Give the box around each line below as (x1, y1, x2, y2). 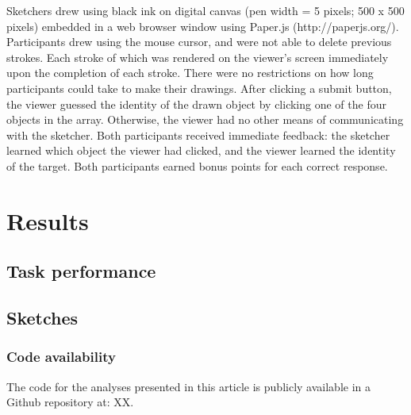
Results (6, 204, 89, 236)
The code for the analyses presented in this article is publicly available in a (6, 378, 371, 394)
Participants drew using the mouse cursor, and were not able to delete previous (6, 33, 392, 50)
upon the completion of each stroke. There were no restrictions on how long (6, 64, 374, 81)
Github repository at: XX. (6, 394, 134, 410)
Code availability (6, 347, 116, 367)
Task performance (6, 259, 156, 283)
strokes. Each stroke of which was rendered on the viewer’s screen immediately (6, 48, 389, 65)
